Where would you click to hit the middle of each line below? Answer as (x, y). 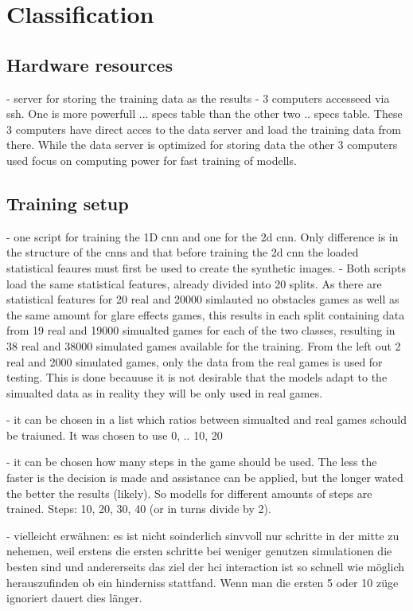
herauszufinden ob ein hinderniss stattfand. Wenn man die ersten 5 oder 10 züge (203, 582)
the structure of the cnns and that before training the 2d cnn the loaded (183, 252)
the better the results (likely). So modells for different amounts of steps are (189, 493)
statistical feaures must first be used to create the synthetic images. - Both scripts (206, 267)
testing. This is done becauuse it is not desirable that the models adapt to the (197, 377)
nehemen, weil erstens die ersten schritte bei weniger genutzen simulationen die (199, 551)
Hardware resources (90, 64)
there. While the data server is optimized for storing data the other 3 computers (202, 145)
